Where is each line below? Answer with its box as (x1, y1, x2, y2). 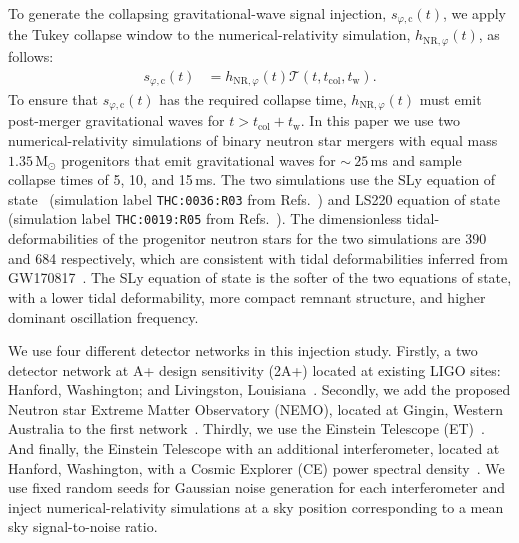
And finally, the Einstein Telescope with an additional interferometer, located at (8, 438, 500, 459)
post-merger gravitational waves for (8, 110, 225, 131)
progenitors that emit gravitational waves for (61, 149, 336, 170)
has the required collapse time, (159, 88, 347, 109)
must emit (419, 88, 482, 109)
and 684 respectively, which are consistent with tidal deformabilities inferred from (8, 247, 508, 268)
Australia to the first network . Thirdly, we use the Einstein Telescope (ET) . (8, 418, 485, 439)
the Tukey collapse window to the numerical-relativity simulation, (8, 24, 411, 45)
